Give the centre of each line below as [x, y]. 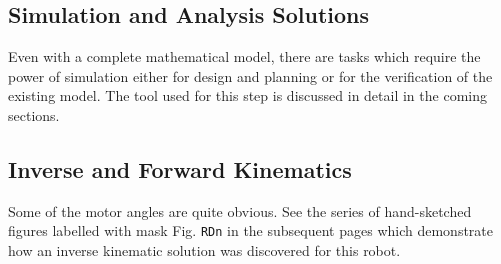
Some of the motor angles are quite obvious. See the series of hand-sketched [240, 210]
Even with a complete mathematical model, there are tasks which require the [244, 56]
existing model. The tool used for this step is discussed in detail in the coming [247, 95]
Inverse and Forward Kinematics [180, 168]
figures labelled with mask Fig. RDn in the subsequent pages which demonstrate [250, 230]
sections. [34, 114]
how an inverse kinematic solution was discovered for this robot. [204, 250]
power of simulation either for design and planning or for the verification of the [250, 75]
